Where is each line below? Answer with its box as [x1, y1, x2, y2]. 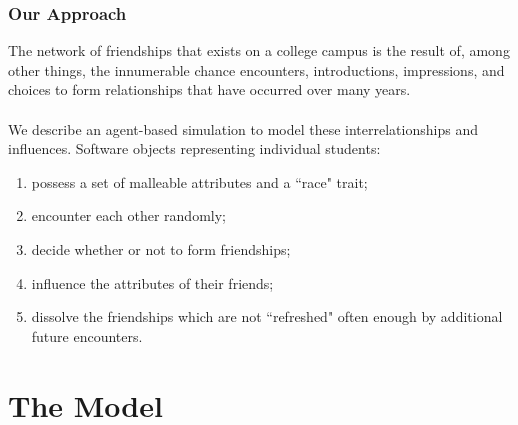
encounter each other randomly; [31, 205, 226, 226]
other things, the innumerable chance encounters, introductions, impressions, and [8, 59, 505, 80]
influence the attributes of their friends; [31, 272, 274, 293]
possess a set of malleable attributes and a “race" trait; [31, 171, 368, 192]
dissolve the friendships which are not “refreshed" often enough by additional [31, 306, 503, 327]
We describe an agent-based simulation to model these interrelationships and [8, 118, 478, 139]
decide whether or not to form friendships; [31, 238, 291, 259]
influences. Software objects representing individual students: [8, 138, 381, 159]
